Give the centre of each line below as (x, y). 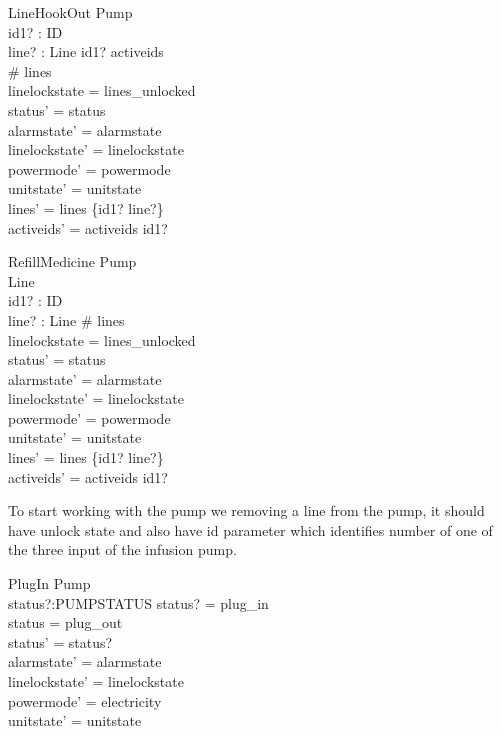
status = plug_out (65, 622)
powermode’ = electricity (85, 700)
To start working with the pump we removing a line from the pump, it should (246, 510)
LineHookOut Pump (70, 12)
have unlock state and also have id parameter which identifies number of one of (250, 529)
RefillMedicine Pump (72, 261)
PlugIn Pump (49, 583)
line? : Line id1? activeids (86, 51)
